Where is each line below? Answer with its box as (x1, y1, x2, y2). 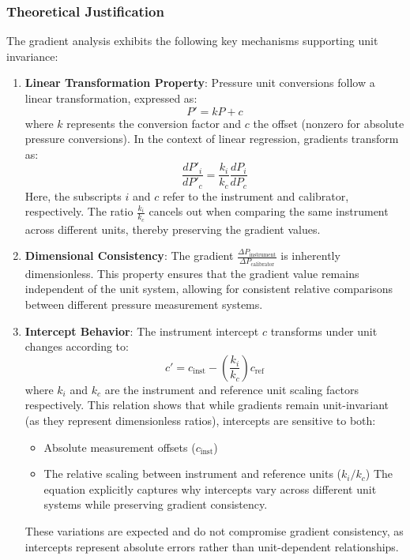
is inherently (280, 247, 340, 264)
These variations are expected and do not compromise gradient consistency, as (24, 522, 404, 539)
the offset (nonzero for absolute (253, 115, 404, 131)
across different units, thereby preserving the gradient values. (24, 220, 321, 237)
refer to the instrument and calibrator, (162, 187, 349, 204)
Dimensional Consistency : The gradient (24, 247, 234, 264)
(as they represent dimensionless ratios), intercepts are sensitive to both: (24, 412, 376, 428)
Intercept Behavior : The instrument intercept (24, 322, 259, 339)
